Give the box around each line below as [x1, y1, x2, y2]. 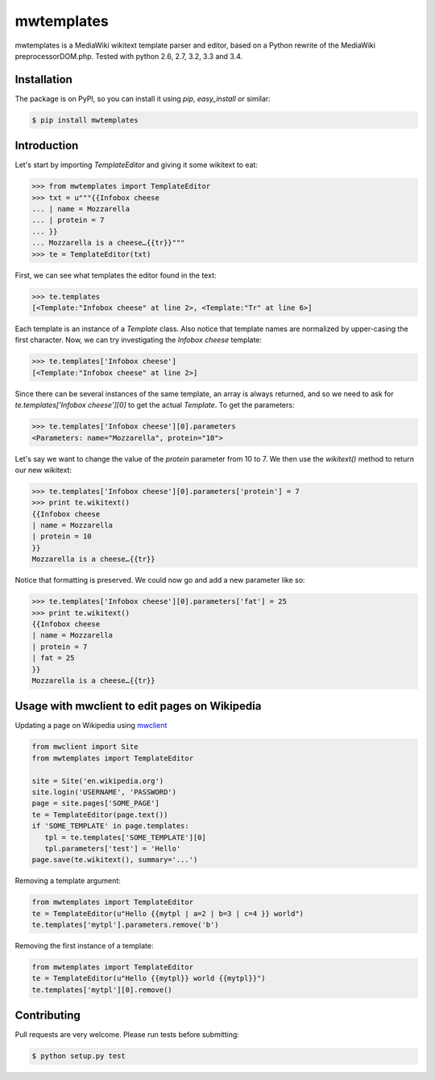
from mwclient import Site [31, 743, 139, 751]
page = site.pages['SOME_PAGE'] [31, 799, 160, 808]
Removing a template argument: [14, 876, 121, 885]
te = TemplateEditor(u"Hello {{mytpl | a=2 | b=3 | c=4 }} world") [31, 909, 304, 918]
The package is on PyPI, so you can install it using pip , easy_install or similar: [14, 94, 271, 103]
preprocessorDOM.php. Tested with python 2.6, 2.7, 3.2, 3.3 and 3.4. [14, 51, 243, 61]
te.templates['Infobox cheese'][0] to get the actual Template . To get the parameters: [14, 400, 295, 410]
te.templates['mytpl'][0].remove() [31, 985, 172, 994]
